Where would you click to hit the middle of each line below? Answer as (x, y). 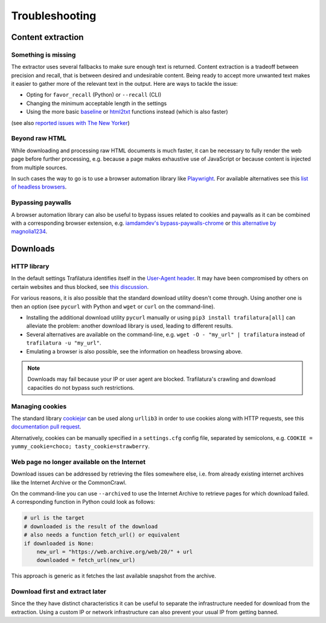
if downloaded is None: (59, 543)
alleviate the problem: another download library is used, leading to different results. (129, 326)
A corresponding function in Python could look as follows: (83, 502)
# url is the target (54, 518)
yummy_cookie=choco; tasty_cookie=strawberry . (81, 447)
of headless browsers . (39, 187)
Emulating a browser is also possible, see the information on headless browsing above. (134, 351)
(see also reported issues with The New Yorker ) (70, 123)
